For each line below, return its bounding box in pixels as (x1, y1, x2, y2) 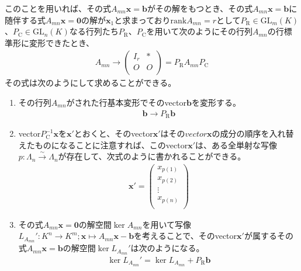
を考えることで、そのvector (134, 230, 237, 242)
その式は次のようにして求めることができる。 (5, 77, 177, 89)
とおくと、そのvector (74, 127, 153, 140)
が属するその (244, 230, 293, 242)
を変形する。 (191, 96, 241, 108)
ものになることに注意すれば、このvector (34, 138, 188, 151)
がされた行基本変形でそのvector (66, 96, 186, 108)
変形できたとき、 (29, 36, 95, 48)
